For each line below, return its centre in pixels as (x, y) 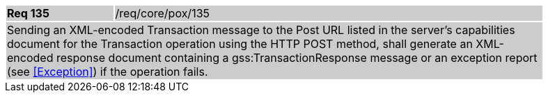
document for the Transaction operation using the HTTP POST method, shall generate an (240, 44)
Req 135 (28, 13)
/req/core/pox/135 (163, 13)
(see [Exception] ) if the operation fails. (108, 72)
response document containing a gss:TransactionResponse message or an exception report (297, 58)
